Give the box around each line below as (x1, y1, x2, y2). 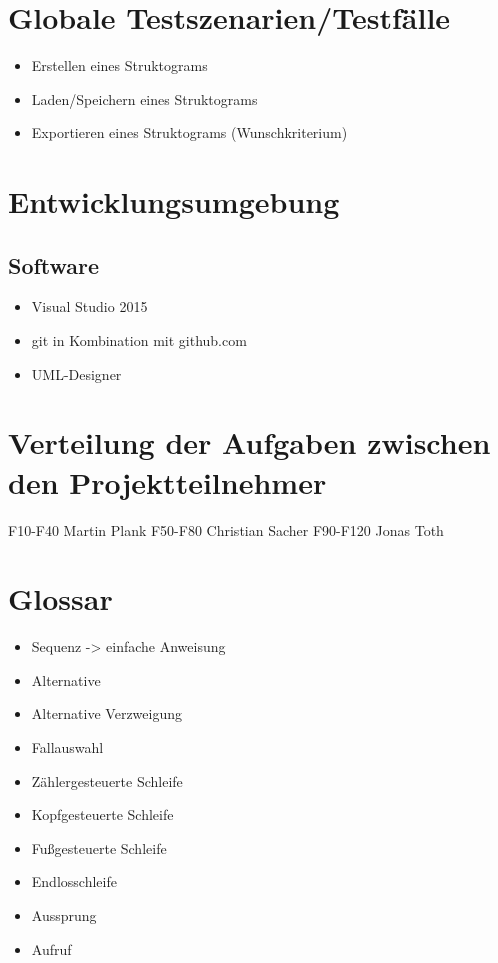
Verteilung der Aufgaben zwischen (8, 422, 491, 463)
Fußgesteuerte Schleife (31, 837, 167, 858)
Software (8, 249, 100, 280)
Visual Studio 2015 (31, 296, 148, 317)
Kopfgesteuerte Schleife (31, 804, 174, 825)
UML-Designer (31, 363, 122, 384)
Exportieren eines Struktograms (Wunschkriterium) (31, 122, 348, 143)
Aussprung (31, 905, 97, 926)
